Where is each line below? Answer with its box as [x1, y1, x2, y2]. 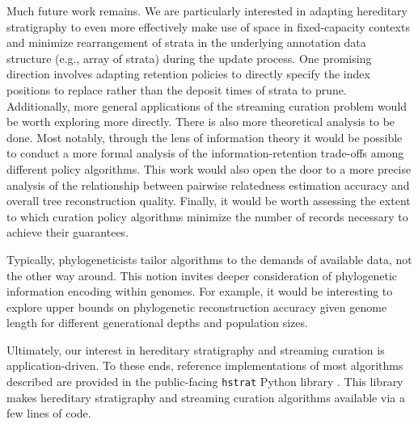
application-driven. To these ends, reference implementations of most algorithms [6, 357, 403, 374]
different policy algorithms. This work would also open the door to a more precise [6, 160, 412, 177]
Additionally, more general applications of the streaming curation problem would [6, 97, 407, 114]
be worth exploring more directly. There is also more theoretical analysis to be [6, 113, 395, 130]
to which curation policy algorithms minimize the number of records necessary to [6, 208, 408, 225]
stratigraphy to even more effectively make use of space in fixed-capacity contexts [6, 18, 410, 35]
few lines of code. [6, 405, 91, 422]
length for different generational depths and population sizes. [6, 314, 308, 331]
